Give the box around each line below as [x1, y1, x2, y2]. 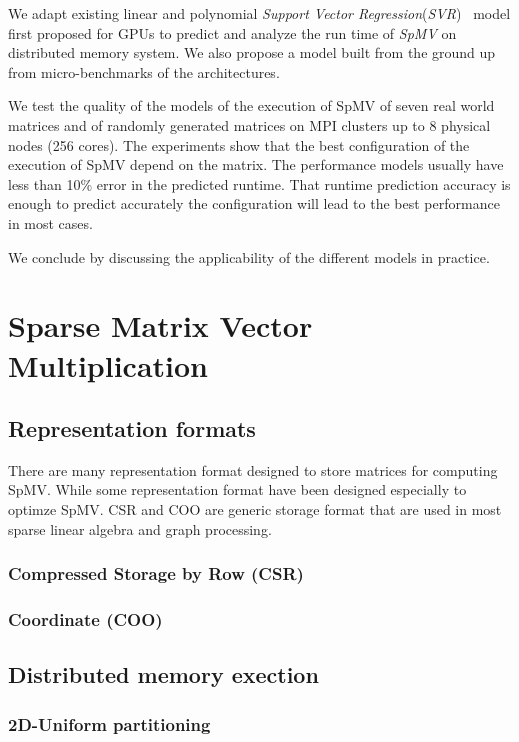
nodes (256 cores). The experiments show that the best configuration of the [8, 134, 470, 155]
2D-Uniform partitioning [8, 711, 211, 736]
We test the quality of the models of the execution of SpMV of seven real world [8, 95, 495, 116]
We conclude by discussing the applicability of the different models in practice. [8, 246, 490, 267]
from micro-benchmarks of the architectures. [8, 61, 280, 82]
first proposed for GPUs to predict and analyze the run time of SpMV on [8, 22, 457, 43]
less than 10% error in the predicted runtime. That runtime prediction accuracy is [8, 173, 511, 194]
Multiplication [8, 344, 209, 385]
